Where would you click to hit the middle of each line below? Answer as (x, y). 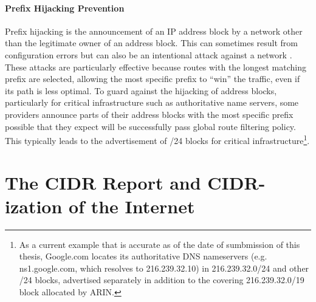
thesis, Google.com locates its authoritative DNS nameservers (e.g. (143, 256)
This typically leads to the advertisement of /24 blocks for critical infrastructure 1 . (157, 139)
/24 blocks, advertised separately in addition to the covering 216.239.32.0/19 (162, 280)
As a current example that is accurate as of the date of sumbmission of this (160, 244)
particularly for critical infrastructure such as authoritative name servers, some (152, 102)
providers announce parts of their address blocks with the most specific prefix (149, 114)
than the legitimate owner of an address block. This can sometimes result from (152, 43)
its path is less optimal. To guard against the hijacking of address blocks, (141, 90)
